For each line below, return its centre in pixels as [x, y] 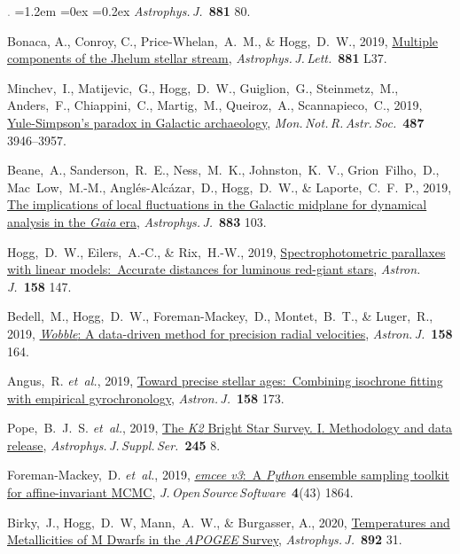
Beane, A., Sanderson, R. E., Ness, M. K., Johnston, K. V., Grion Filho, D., [223, 170]
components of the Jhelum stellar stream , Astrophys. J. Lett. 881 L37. [197, 58]
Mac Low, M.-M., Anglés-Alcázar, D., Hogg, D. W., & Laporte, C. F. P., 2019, [230, 187]
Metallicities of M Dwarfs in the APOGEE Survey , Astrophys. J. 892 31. [205, 539]
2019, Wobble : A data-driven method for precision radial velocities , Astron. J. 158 [230, 333]
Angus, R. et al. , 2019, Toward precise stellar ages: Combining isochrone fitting [225, 381]
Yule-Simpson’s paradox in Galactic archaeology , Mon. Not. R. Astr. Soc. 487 [216, 122]
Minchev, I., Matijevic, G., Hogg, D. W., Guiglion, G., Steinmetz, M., [203, 87]
